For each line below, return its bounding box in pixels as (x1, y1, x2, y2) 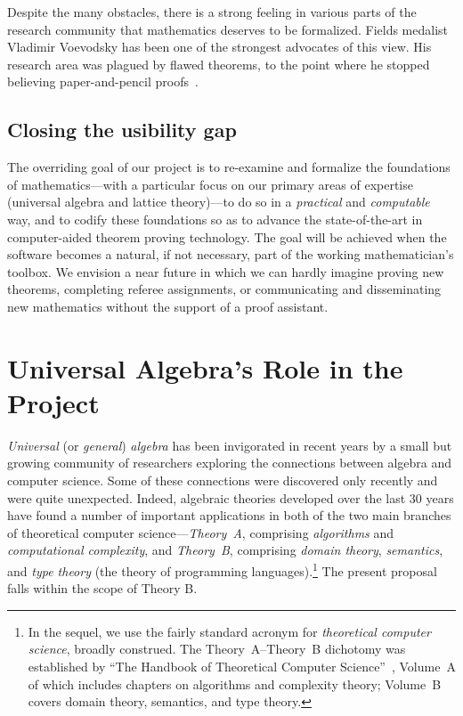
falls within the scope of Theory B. (7, 579, 198, 598)
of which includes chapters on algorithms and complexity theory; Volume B (28, 674, 442, 693)
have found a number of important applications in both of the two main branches (7, 506, 451, 525)
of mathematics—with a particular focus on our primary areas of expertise (7, 175, 413, 193)
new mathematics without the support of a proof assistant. (7, 297, 329, 315)
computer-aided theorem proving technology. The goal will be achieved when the (7, 227, 447, 246)
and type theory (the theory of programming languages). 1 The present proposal (7, 558, 437, 580)
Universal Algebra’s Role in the (7, 349, 403, 386)
